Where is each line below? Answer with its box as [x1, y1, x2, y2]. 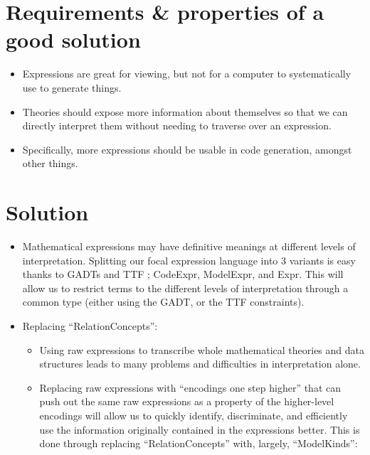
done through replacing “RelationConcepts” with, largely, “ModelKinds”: [39, 436, 358, 451]
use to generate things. [22, 80, 122, 95]
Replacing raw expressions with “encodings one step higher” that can [39, 380, 341, 395]
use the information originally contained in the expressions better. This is [39, 422, 360, 437]
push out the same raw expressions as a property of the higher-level [39, 394, 334, 409]
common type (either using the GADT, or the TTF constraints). [22, 294, 305, 309]
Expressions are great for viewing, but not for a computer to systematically [22, 66, 351, 81]
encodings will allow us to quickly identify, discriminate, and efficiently [39, 407, 348, 422]
